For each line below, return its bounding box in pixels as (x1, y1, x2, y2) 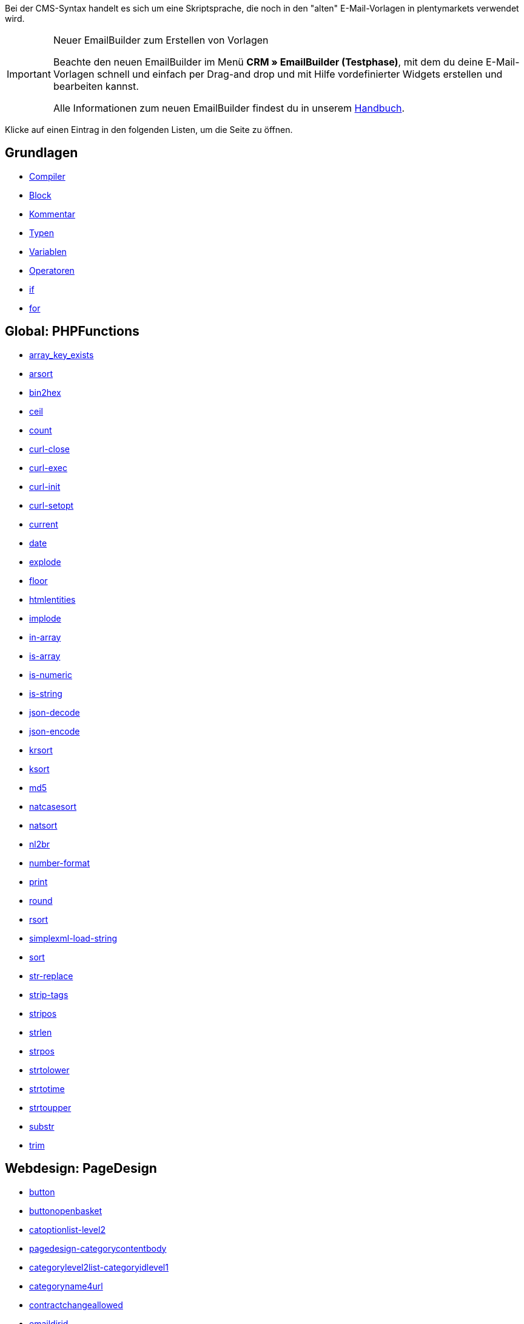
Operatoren (29, 265, 75, 276)
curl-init (29, 481, 61, 492)
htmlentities (29, 594, 76, 605)
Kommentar (29, 208, 75, 219)
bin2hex (29, 387, 61, 398)
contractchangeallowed (29, 1299, 123, 1310)
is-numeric (29, 669, 72, 680)
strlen (29, 1027, 52, 1037)
